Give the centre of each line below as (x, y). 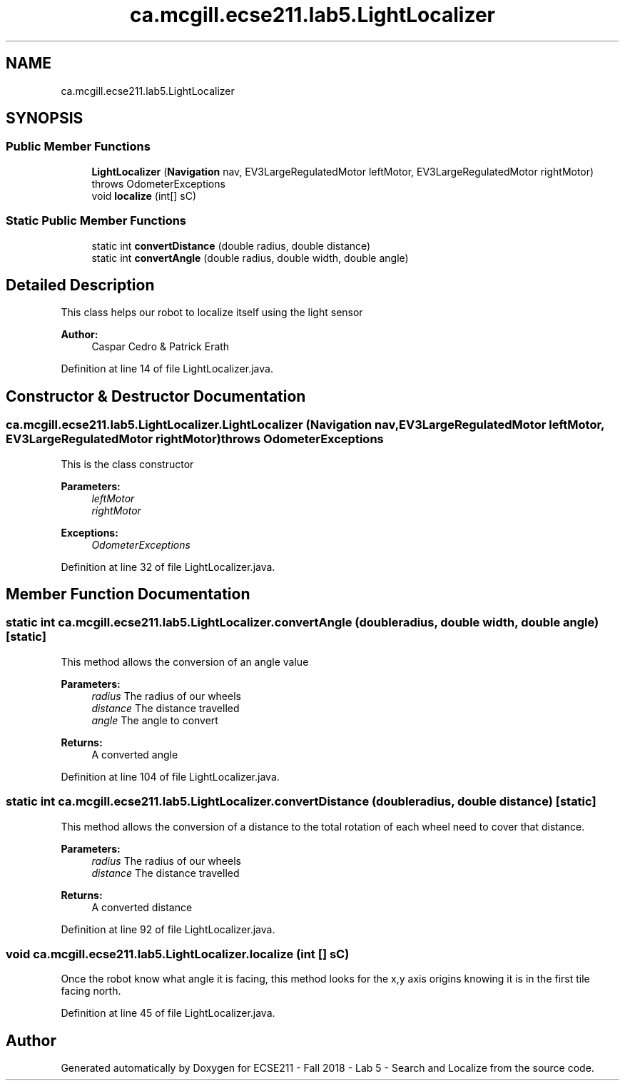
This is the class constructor (127, 464)
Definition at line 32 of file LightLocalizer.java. (168, 567)
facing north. (91, 991)
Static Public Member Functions (96, 221)
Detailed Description (80, 285)
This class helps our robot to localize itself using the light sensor (212, 313)
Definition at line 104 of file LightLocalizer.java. (170, 776)
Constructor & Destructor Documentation (156, 396)
